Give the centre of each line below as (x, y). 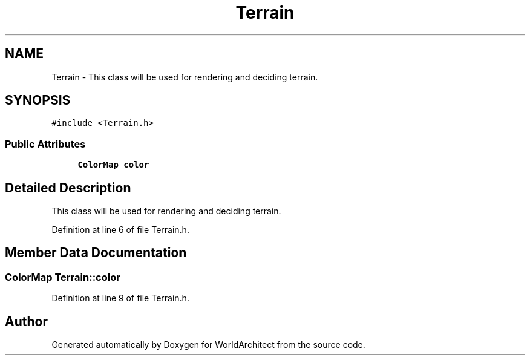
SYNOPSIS (38, 100)
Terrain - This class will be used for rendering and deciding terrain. (185, 77)
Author (26, 321)
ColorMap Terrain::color (63, 277)
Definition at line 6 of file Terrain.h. (120, 230)
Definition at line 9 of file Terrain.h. (120, 298)
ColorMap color (113, 165)
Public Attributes (45, 144)
